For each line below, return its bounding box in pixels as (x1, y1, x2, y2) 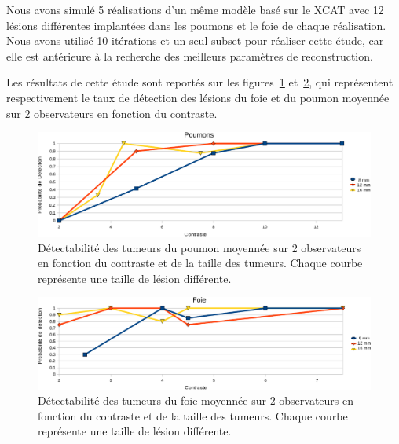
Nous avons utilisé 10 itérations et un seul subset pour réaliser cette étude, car (6, 32, 384, 49)
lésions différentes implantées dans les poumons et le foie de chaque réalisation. (6, 17, 386, 33)
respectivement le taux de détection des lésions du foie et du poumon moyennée (6, 89, 390, 105)
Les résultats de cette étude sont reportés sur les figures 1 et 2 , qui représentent (6, 74, 394, 90)
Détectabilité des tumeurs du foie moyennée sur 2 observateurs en (38, 392, 354, 409)
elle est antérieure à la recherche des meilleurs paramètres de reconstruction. (6, 47, 373, 64)
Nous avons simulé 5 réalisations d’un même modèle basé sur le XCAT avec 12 (6, 2, 384, 17)
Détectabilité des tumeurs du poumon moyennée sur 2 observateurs (38, 239, 361, 255)
